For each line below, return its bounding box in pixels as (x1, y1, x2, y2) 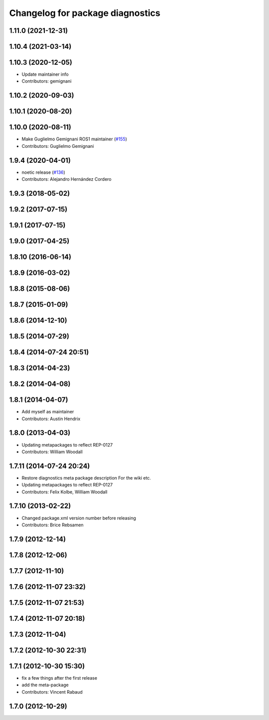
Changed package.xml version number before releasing (21, 515, 136, 521)
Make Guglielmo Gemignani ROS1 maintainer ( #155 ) (21, 136, 127, 142)
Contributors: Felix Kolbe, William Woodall (21, 488, 108, 495)
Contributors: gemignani (21, 78, 72, 84)
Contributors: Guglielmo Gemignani (21, 143, 94, 149)
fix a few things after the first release (21, 675, 97, 681)
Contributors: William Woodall (21, 449, 83, 455)
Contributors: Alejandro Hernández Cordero (21, 176, 112, 182)
